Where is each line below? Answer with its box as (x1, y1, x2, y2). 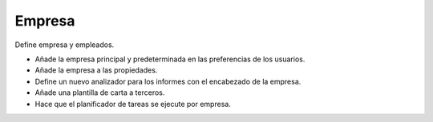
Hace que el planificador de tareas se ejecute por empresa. (34, 99, 232, 108)
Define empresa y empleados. (14, 40, 115, 49)
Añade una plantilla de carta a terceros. (34, 88, 165, 97)
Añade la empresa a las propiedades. (34, 65, 158, 75)
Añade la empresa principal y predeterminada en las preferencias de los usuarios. (34, 54, 306, 64)
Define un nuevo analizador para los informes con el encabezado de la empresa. (34, 77, 301, 86)
